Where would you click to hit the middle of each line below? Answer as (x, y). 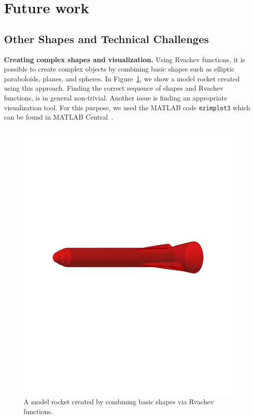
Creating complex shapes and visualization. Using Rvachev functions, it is (125, 59)
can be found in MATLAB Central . (59, 117)
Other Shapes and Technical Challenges (106, 38)
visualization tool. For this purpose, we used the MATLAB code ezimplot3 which (127, 107)
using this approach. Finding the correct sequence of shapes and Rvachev (114, 88)
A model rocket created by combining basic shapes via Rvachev (119, 402)
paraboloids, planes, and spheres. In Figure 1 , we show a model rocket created (122, 78)
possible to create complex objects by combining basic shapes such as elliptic (119, 69)
